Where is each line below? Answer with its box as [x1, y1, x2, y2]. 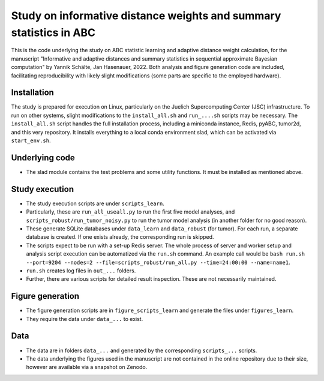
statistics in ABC [11, 26, 96, 39]
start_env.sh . [11, 137, 51, 144]
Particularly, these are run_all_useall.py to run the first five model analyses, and [26, 208, 235, 215]
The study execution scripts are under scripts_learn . [26, 200, 164, 207]
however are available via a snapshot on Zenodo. [26, 364, 148, 371]
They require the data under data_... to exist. [26, 315, 143, 322]
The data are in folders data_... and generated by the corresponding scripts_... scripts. [26, 347, 257, 354]
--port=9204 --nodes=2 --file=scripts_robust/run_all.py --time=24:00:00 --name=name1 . [26, 259, 290, 266]
